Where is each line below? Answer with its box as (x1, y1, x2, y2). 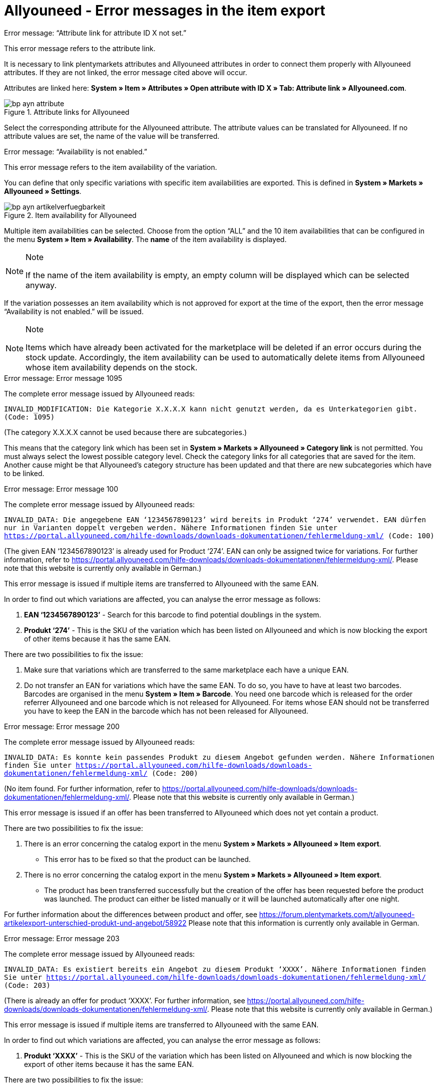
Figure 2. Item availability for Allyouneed (4, 210, 137, 220)
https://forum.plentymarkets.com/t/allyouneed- (259, 910, 415, 919)
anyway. (26, 280, 57, 290)
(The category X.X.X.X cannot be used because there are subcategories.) (4, 427, 247, 437)
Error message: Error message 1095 (4, 373, 123, 382)
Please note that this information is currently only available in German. (188, 918, 419, 927)
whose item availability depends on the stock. (26, 362, 198, 372)
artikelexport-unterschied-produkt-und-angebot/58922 (4, 918, 187, 927)
